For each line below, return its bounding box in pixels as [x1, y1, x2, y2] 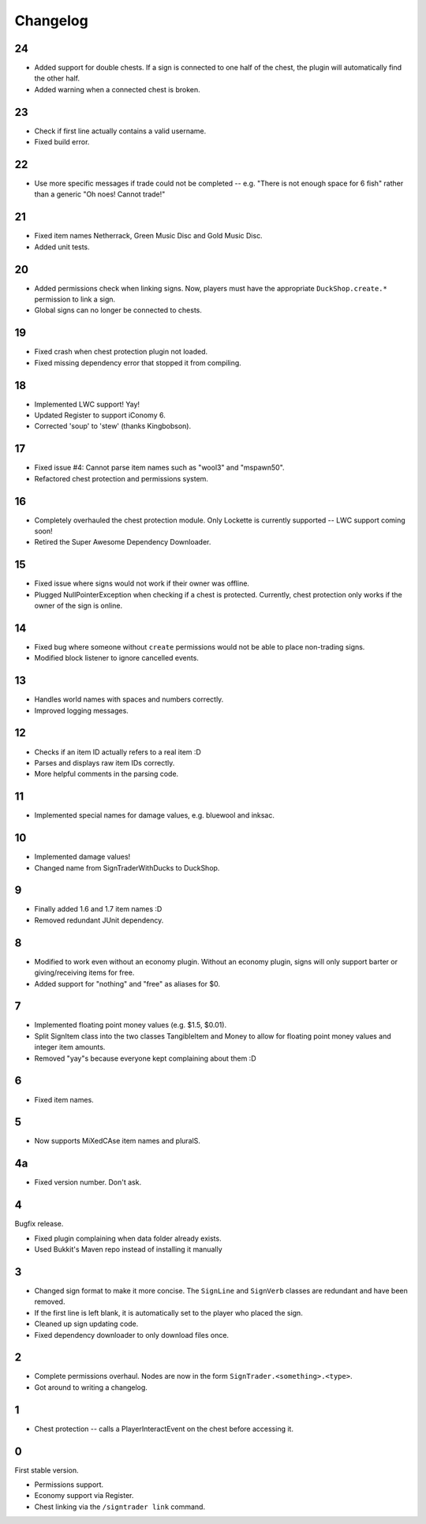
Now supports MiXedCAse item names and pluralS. [34, 1136, 201, 1146]
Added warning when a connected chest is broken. [34, 84, 200, 94]
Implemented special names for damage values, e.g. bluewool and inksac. [34, 811, 275, 820]
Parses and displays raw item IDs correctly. [34, 758, 175, 767]
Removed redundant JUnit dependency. [34, 916, 164, 925]
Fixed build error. [34, 137, 90, 147]
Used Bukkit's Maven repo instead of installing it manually [34, 1245, 222, 1254]
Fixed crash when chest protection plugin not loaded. [34, 347, 208, 357]
